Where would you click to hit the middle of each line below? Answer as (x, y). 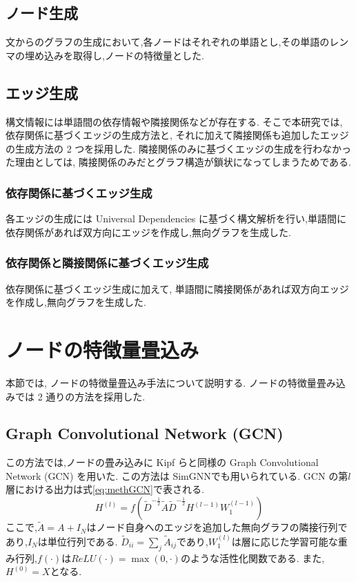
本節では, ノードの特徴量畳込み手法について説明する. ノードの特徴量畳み (171, 382)
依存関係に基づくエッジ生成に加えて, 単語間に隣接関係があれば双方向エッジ (177, 288)
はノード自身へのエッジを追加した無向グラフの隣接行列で (217, 527)
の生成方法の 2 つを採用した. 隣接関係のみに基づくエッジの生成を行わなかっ (178, 148)
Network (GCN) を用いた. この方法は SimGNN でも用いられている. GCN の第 (177, 475)
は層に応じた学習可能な (285, 541)
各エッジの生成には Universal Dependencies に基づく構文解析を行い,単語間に (176, 219)
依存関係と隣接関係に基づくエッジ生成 (107, 263)
